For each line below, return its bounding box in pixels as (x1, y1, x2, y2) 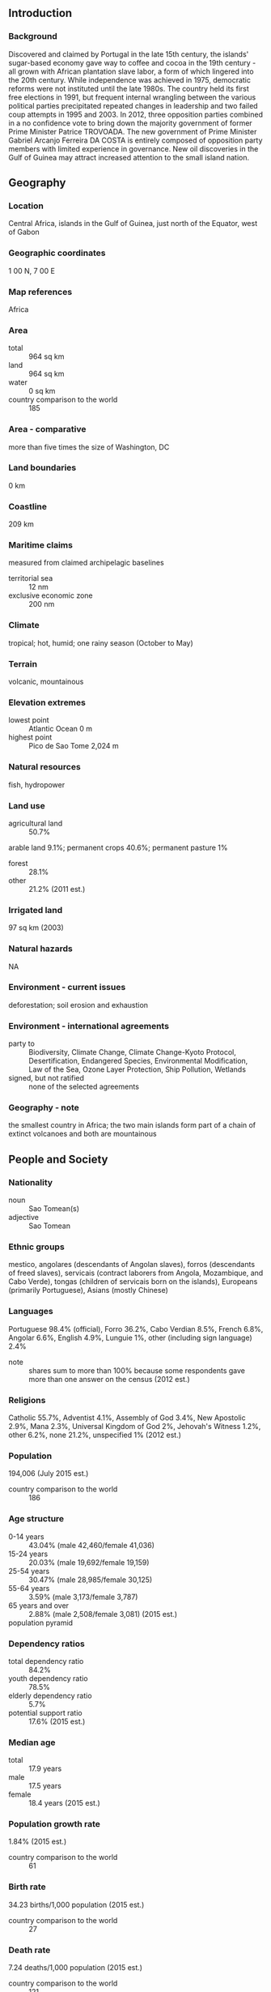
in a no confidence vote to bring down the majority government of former (8, 117, 252, 128)
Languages (8, 1306, 54, 1317)
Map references (8, 286, 73, 297)
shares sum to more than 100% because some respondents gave (28, 1365, 245, 1376)
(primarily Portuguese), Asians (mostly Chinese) (8, 1286, 168, 1295)
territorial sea (8, 574, 53, 583)
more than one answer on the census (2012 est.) (28, 1374, 190, 1384)
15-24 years (8, 1549, 49, 1559)
